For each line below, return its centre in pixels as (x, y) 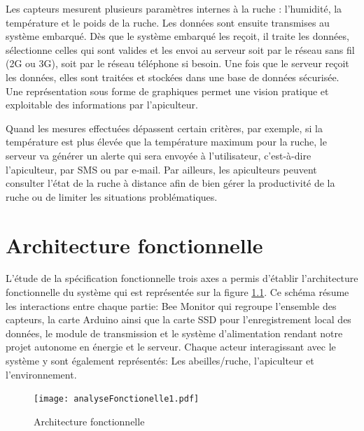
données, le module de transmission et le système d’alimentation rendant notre (174, 333)
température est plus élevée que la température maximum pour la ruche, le (166, 142)
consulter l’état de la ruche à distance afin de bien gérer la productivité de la (170, 183)
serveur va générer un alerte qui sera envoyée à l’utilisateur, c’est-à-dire (159, 155)
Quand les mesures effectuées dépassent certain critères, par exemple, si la (164, 128)
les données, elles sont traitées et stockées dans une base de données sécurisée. (173, 77)
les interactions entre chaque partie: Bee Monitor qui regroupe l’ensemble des (171, 305)
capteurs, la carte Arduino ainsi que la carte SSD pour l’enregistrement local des (178, 319)
